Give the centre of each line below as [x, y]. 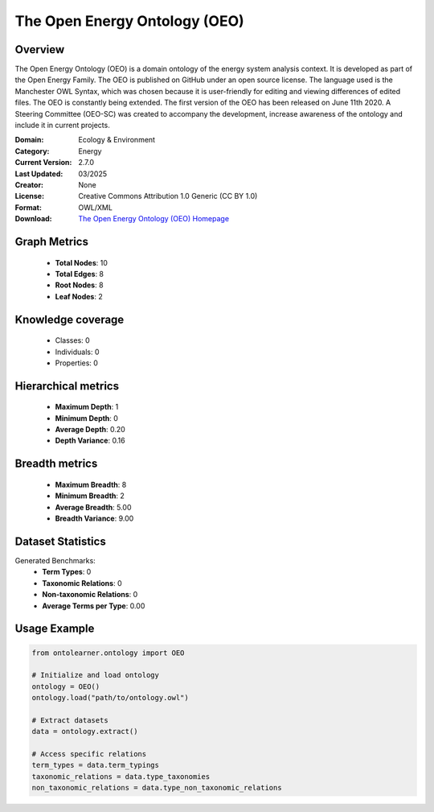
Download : [33, 219]
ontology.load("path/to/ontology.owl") [110, 698]
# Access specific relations [89, 754]
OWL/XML [95, 207]
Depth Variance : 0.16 [90, 441]
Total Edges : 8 [80, 274]
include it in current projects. [62, 126]
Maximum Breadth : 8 [91, 484]
